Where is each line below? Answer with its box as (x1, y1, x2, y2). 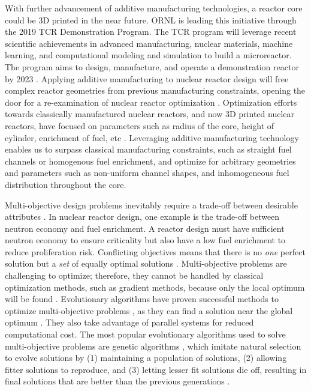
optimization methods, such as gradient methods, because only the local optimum (5, 280, 305, 293)
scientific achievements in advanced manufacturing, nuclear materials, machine (5, 37, 293, 49)
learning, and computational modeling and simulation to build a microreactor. (5, 49, 292, 61)
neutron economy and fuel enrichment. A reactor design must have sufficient (5, 222, 285, 234)
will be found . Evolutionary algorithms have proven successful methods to (5, 292, 279, 305)
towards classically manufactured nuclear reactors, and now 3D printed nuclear (5, 108, 294, 120)
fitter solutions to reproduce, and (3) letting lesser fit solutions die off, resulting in (5, 363, 307, 375)
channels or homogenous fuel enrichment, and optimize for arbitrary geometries (5, 154, 296, 167)
